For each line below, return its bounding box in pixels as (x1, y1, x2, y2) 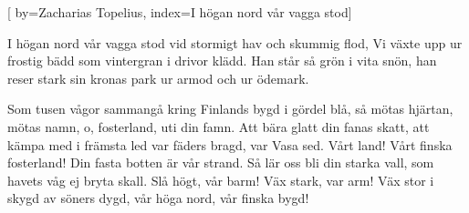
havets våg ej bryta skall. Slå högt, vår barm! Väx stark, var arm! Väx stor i (7, 170, 434, 189)
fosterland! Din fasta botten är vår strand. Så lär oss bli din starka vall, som (7, 153, 434, 172)
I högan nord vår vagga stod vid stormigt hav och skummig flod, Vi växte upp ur (7, 33, 463, 52)
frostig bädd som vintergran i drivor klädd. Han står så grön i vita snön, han (7, 51, 437, 70)
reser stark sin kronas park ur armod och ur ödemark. (7, 68, 309, 87)
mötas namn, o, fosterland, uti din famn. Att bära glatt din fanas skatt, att (7, 117, 430, 136)
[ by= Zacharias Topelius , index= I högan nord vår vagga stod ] (7, 3, 352, 21)
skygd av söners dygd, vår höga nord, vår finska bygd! (7, 188, 309, 208)
